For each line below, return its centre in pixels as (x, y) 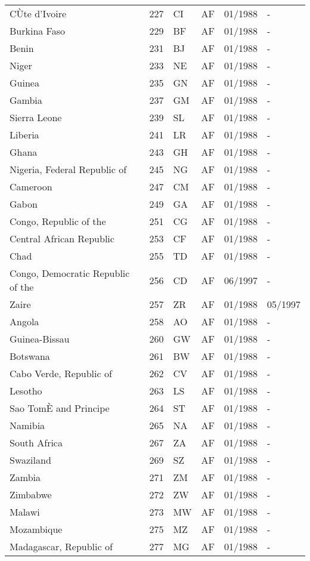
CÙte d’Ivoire (38, 13)
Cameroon (31, 187)
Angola (24, 321)
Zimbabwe (31, 494)
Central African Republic (62, 238)
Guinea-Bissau (40, 339)
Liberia (24, 135)
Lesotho (26, 391)
